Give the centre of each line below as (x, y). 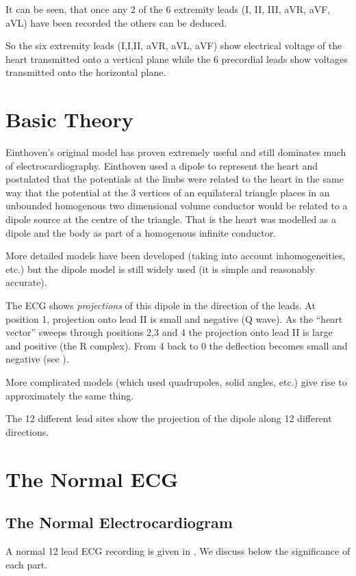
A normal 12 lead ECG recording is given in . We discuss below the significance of (178, 550)
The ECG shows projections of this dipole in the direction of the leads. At (161, 305)
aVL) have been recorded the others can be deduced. (116, 22)
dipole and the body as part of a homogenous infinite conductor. (141, 232)
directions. (27, 431)
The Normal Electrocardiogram (119, 522)
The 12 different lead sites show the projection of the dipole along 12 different (169, 418)
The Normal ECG (92, 479)
